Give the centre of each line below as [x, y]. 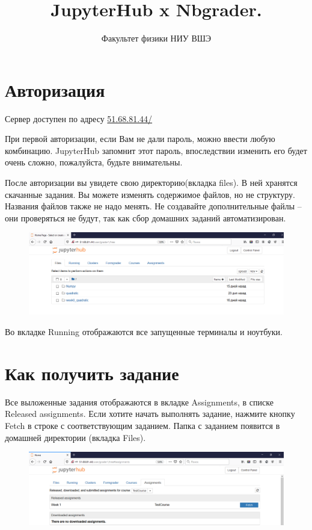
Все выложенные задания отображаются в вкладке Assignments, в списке [139, 402]
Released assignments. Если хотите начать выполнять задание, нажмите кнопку [150, 414]
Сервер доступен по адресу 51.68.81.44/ [79, 118]
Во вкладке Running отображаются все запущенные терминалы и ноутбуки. [144, 332]
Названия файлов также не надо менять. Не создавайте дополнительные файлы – [153, 206]
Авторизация [55, 89]
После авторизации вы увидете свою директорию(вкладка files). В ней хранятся [151, 183]
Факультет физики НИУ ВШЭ [156, 38]
